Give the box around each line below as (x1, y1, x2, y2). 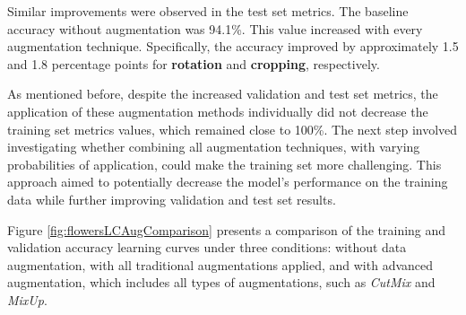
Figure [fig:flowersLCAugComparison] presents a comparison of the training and (7, 220, 446, 239)
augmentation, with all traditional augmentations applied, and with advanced (7, 255, 434, 274)
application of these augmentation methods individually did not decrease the (7, 101, 428, 120)
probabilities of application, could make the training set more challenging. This (7, 154, 442, 173)
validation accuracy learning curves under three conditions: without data (7, 238, 407, 257)
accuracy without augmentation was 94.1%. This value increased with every (7, 19, 423, 38)
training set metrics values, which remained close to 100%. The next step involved (7, 119, 458, 138)
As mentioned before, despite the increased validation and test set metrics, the (7, 84, 438, 103)
